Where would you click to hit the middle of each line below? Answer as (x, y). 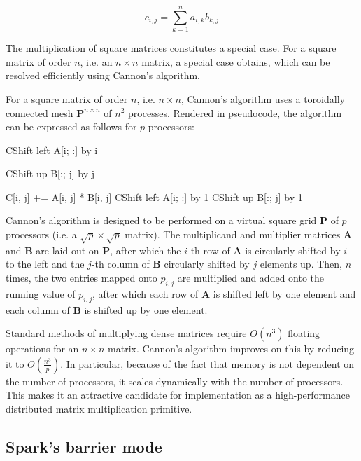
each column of (38, 309)
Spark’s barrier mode (84, 446)
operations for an (42, 349)
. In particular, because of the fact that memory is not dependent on (207, 363)
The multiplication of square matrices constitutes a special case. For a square (171, 48)
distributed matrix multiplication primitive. (99, 408)
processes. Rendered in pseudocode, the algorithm (235, 112)
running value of (41, 293)
